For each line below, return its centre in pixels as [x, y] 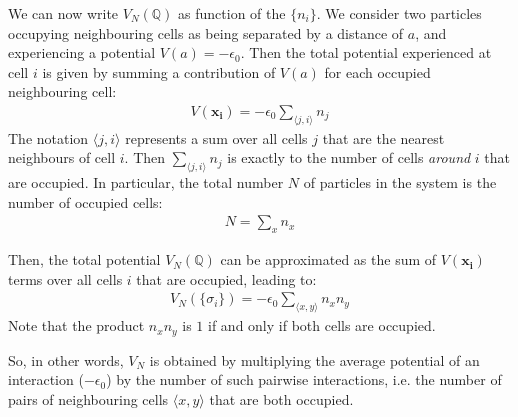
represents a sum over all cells [216, 137]
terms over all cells [65, 278]
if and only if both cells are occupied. [322, 325]
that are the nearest [383, 137]
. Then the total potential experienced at [366, 52]
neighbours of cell [62, 157]
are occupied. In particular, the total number [146, 182]
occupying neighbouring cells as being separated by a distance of [206, 32]
